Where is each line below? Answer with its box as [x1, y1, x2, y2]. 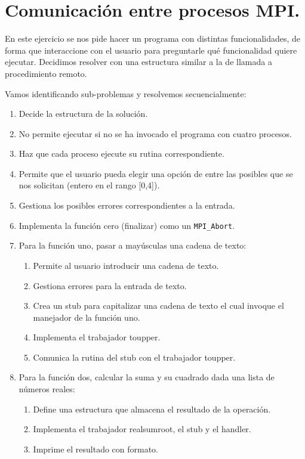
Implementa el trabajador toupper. [33, 331, 161, 343]
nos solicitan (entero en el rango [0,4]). [19, 179, 160, 191]
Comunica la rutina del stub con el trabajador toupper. [33, 351, 236, 363]
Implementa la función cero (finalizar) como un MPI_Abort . [19, 219, 235, 231]
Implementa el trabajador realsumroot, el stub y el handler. [33, 423, 251, 435]
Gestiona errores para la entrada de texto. [33, 279, 187, 291]
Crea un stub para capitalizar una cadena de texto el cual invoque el [33, 299, 284, 312]
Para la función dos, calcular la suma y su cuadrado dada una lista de [19, 371, 275, 383]
